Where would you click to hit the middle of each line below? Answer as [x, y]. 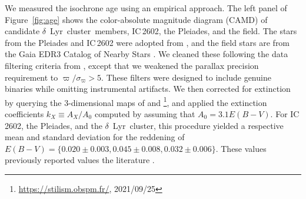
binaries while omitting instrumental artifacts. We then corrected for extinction [148, 89]
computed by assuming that [145, 114]
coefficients [24, 114]
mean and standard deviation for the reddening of [95, 137]
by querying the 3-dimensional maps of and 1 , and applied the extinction [136, 101]
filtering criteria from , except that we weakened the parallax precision [132, 65]
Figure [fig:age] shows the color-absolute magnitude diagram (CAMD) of [136, 19]
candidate [22, 31]
